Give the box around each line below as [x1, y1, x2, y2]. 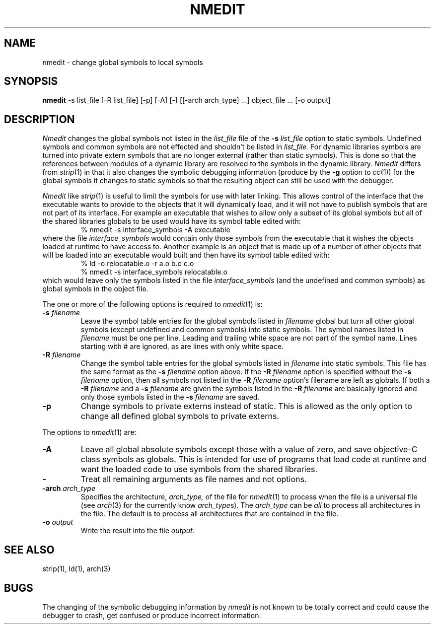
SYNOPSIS [4, 75, 58, 88]
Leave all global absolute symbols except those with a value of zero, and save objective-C [80, 444, 418, 455]
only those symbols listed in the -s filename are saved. [80, 393, 260, 402]
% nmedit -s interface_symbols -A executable [80, 225, 230, 234]
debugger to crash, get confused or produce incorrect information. [42, 611, 261, 620]
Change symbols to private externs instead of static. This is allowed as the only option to [80, 401, 412, 412]
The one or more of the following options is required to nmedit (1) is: [42, 300, 263, 309]
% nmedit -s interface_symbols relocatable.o [80, 268, 227, 277]
